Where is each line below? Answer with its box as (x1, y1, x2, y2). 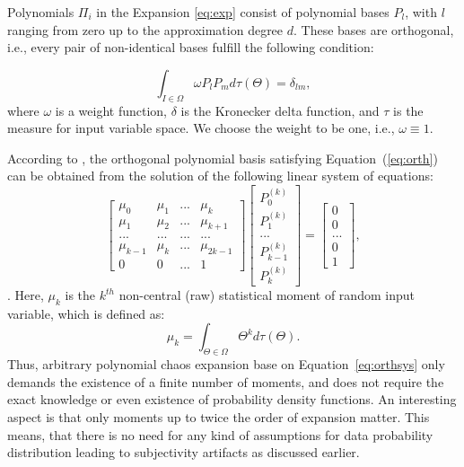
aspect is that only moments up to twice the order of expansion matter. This (7, 408, 430, 427)
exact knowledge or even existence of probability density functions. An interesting (7, 390, 457, 409)
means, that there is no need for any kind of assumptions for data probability (7, 425, 433, 444)
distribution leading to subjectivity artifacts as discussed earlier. (7, 443, 360, 462)
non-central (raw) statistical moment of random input (118, 286, 415, 304)
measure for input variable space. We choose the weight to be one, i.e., (7, 119, 395, 137)
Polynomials (7, 3, 74, 21)
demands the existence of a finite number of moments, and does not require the (7, 372, 444, 391)
